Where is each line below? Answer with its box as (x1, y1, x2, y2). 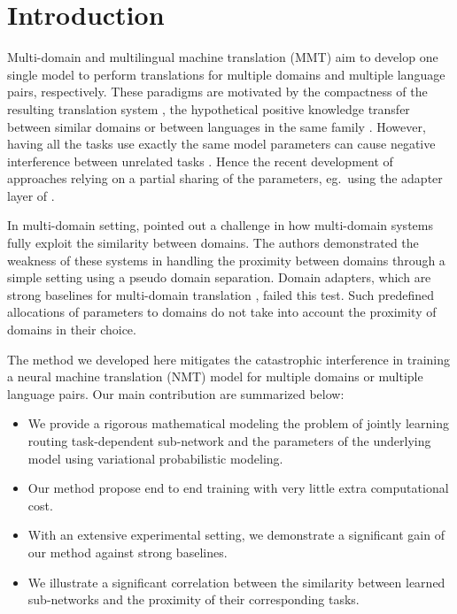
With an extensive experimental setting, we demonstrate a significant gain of (27, 526, 445, 544)
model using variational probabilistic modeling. (27, 449, 283, 467)
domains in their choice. (7, 320, 136, 339)
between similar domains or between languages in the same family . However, (7, 117, 426, 135)
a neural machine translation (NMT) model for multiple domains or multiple (7, 367, 423, 386)
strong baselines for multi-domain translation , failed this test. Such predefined (7, 285, 435, 303)
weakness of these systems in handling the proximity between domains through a (7, 250, 445, 269)
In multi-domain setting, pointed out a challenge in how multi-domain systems (7, 216, 433, 234)
